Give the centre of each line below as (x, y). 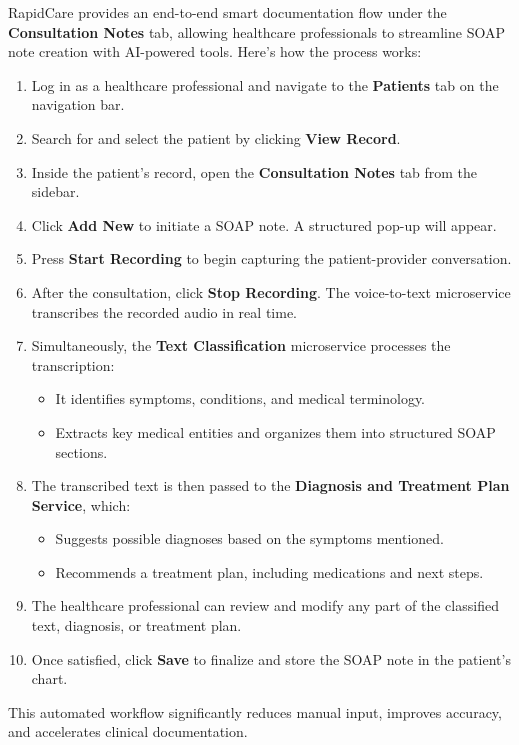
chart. (49, 678)
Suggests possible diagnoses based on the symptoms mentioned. (249, 538)
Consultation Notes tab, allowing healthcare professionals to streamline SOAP (256, 31)
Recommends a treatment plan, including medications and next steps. (269, 571)
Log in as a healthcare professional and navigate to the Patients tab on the (265, 84)
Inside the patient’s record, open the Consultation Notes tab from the (254, 171)
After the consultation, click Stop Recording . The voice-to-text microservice (271, 291)
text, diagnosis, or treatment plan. (136, 625)
